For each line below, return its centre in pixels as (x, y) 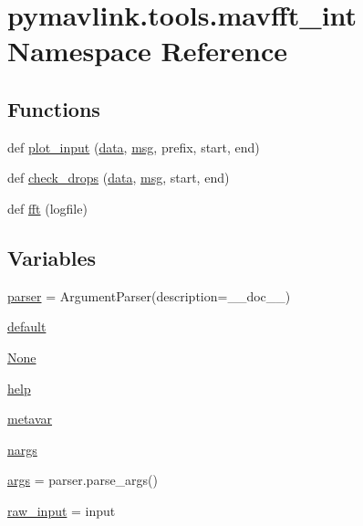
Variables (52, 257)
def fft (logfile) (47, 208)
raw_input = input (62, 510)
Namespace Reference (147, 51)
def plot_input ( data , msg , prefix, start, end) (134, 147)
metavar (30, 419)
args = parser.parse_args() (83, 480)
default (27, 326)
